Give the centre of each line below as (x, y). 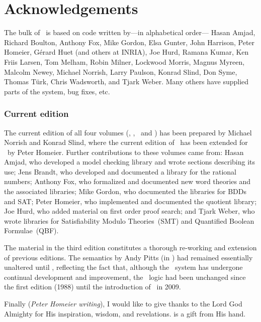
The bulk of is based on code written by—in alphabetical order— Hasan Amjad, (130, 32)
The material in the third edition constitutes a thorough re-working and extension (130, 248)
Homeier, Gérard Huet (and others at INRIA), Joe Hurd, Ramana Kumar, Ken (126, 52)
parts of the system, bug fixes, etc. (57, 91)
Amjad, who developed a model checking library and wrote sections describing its (130, 162)
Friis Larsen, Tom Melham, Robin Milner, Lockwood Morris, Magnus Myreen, (124, 61)
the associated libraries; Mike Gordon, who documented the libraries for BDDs (125, 191)
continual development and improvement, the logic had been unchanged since (125, 277)
